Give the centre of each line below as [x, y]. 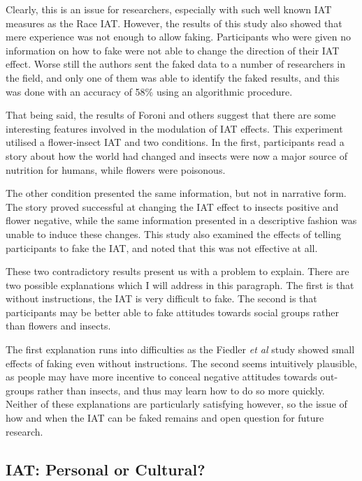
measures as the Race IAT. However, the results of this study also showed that [174, 23]
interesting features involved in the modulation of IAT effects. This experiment [174, 128]
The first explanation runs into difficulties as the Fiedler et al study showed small [180, 349]
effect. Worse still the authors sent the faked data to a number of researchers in [175, 64]
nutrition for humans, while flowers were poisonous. [116, 169]
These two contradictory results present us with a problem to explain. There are [178, 271]
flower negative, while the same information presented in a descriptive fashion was [181, 220]
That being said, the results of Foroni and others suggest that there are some [171, 115]
